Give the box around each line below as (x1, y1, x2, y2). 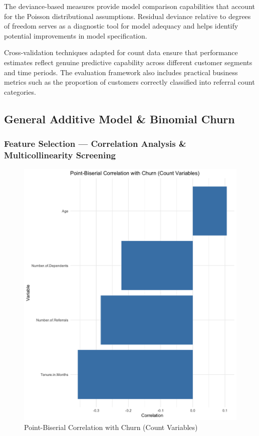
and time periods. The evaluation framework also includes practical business (4, 67, 238, 77)
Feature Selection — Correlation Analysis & (4, 137, 186, 150)
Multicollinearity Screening (4, 148, 116, 161)
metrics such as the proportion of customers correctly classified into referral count (4, 77, 255, 87)
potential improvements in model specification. (4, 30, 147, 41)
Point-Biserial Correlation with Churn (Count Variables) (24, 421, 198, 432)
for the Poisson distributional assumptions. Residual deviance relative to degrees (4, 11, 251, 21)
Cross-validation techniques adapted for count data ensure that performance (4, 47, 238, 58)
